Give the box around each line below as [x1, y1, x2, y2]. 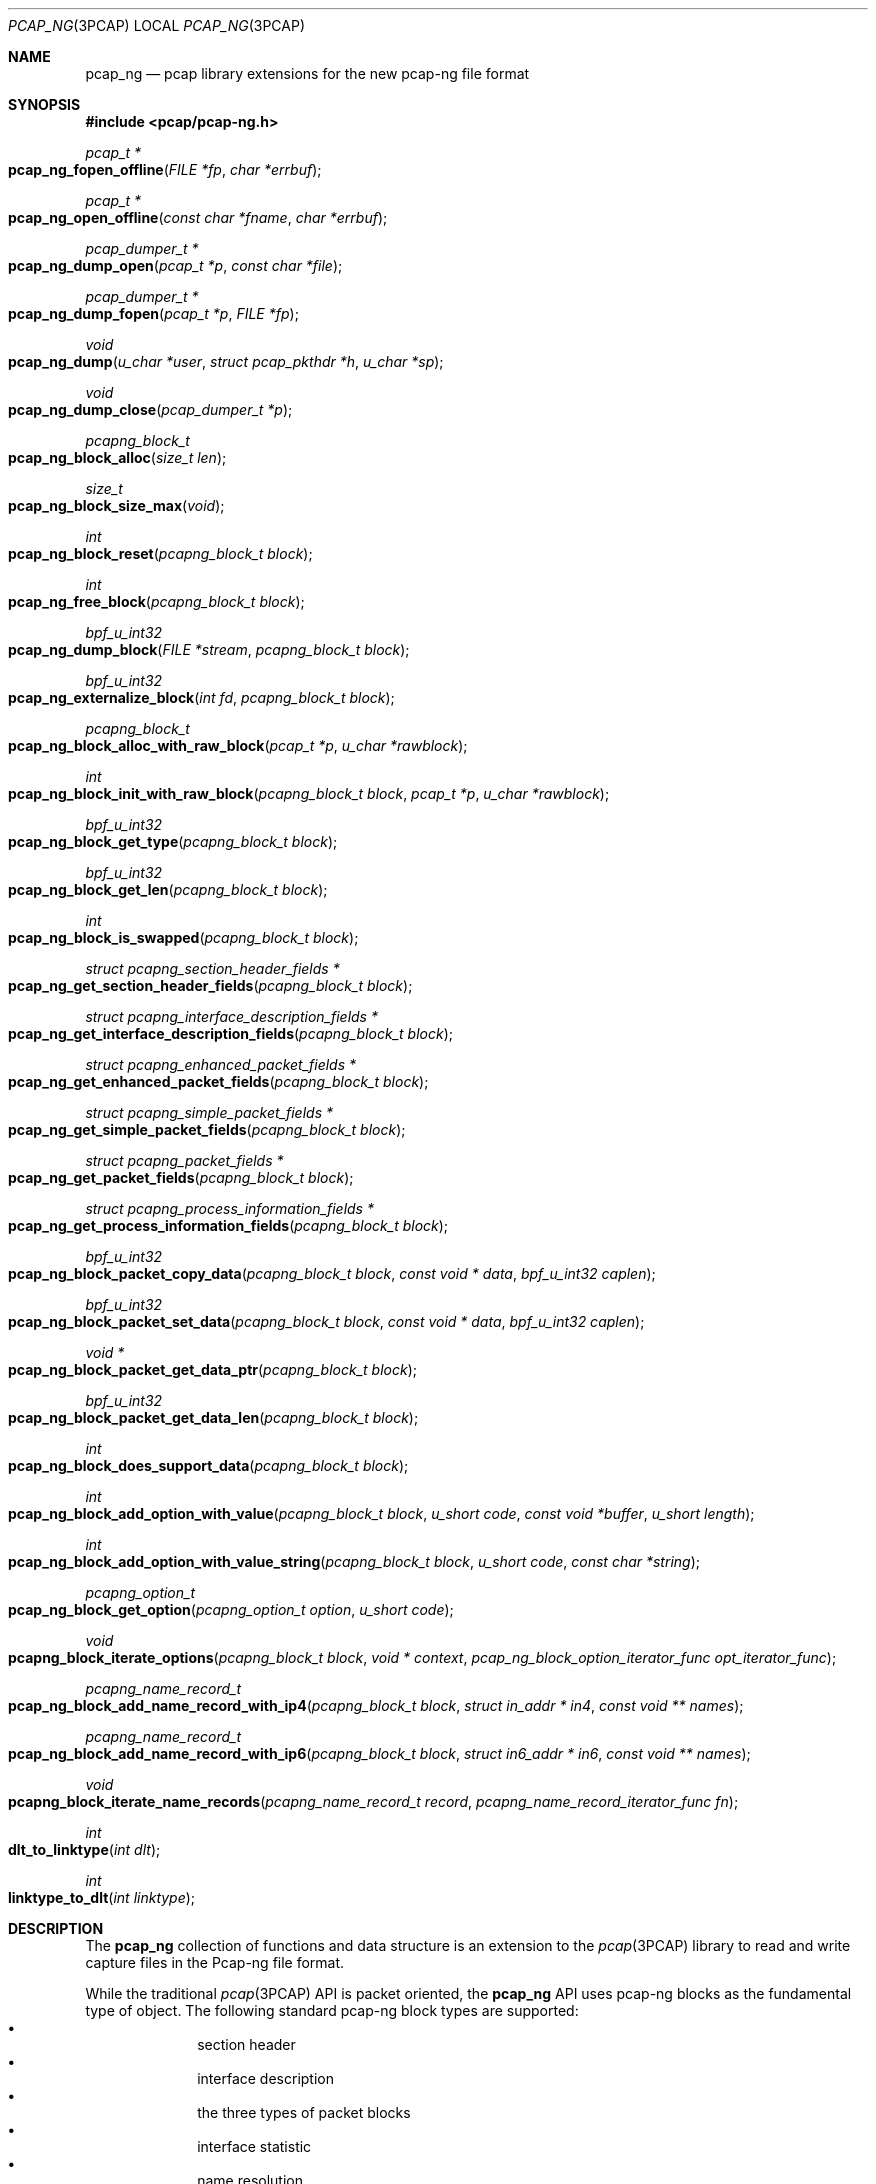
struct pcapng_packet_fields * [85, 1152, 284, 1169]
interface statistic [197, 2138, 312, 2155]
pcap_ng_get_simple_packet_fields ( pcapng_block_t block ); [8, 1121, 406, 1138]
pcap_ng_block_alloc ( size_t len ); [8, 449, 227, 466]
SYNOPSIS [8, 96, 81, 113]
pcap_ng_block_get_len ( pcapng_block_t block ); [8, 881, 328, 898]
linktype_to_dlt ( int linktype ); [8, 1889, 196, 1906]
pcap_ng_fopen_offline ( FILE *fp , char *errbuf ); [8, 161, 322, 178]
